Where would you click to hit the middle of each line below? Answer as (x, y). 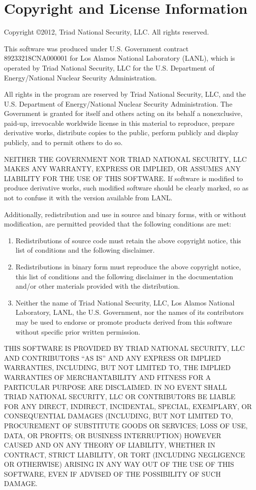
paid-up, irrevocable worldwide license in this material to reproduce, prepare (119, 123)
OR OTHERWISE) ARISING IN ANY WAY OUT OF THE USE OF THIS (119, 464)
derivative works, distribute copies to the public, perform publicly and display (121, 132)
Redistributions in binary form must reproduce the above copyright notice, (128, 266)
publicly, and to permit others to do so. (63, 142)
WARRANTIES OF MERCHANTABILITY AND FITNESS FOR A (108, 377)
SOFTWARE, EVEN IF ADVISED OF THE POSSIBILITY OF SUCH (112, 473)
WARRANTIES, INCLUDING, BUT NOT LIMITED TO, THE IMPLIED (117, 367)
